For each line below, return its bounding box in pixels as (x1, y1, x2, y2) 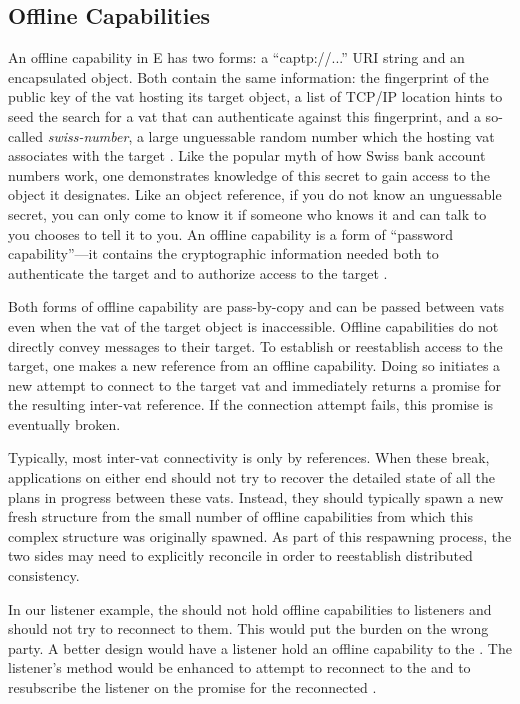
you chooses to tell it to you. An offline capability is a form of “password (8, 223, 453, 244)
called (8, 125, 43, 146)
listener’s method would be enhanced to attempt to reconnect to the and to (8, 657, 471, 678)
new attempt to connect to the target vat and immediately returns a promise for (8, 374, 502, 395)
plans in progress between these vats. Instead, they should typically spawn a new (8, 486, 504, 507)
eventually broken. (8, 413, 121, 434)
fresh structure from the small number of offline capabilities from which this (8, 506, 473, 527)
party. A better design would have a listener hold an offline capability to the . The (8, 637, 512, 658)
